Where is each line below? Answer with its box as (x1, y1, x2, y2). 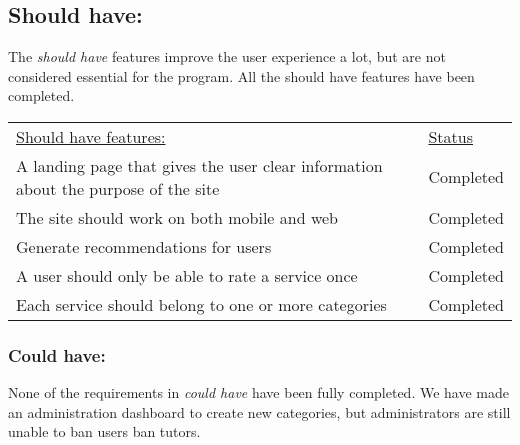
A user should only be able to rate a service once (16, 263, 358, 287)
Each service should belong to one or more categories (16, 292, 387, 316)
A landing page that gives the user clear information (16, 153, 383, 177)
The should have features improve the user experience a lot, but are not (8, 46, 446, 67)
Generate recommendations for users (16, 234, 272, 258)
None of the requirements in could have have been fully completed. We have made (8, 382, 509, 403)
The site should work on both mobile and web (16, 205, 339, 229)
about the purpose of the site (16, 176, 220, 200)
